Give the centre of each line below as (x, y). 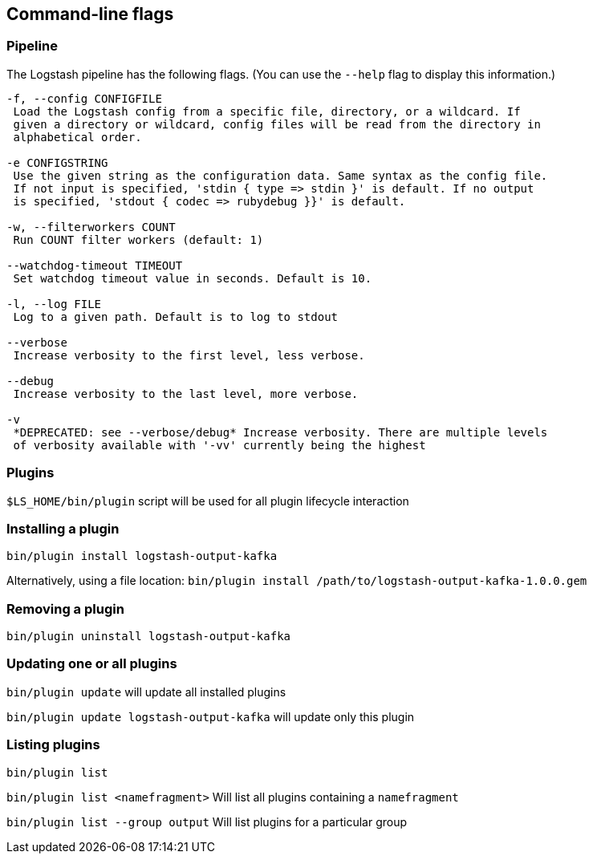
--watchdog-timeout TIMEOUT (95, 265)
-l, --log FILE (54, 304)
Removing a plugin (65, 608)
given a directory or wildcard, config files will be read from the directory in (277, 124)
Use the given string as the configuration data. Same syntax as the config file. (280, 175)
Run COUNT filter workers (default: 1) (138, 239)
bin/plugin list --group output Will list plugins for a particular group (207, 821)
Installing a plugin (63, 528)
